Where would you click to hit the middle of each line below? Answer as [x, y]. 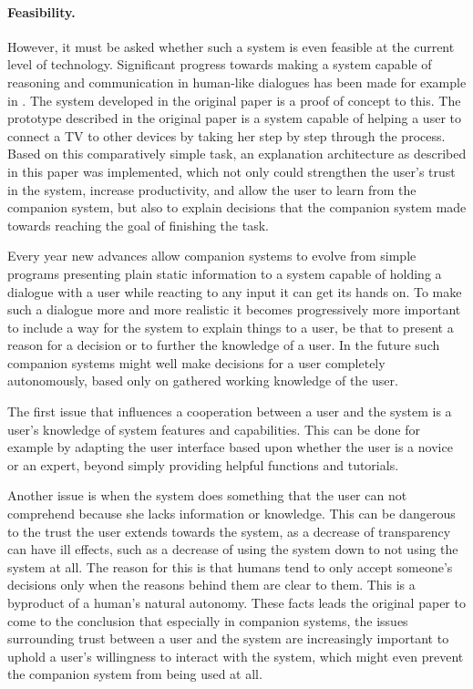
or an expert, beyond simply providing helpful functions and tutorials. [203, 464]
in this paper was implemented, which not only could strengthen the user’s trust [231, 171]
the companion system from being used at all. [135, 674]
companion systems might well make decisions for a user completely [196, 362]
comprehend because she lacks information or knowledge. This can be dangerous [231, 514]
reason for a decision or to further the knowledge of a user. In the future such [224, 345]
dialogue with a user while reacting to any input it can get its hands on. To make [235, 291]
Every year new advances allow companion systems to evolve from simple [212, 256]
